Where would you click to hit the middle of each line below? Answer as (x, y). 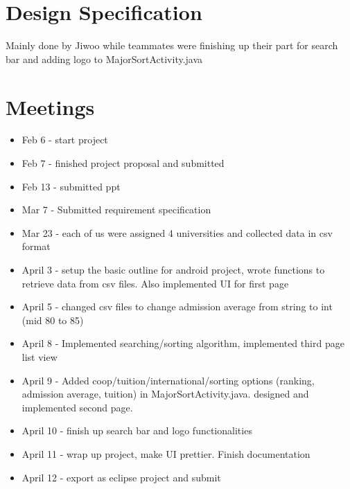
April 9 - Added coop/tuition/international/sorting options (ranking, (168, 380)
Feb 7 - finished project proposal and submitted (123, 163)
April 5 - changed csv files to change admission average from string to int (177, 306)
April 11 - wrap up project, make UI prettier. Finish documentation (166, 453)
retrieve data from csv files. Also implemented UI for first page (155, 283)
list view (40, 356)
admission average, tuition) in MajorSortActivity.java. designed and (165, 394)
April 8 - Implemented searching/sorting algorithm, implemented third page (183, 343)
